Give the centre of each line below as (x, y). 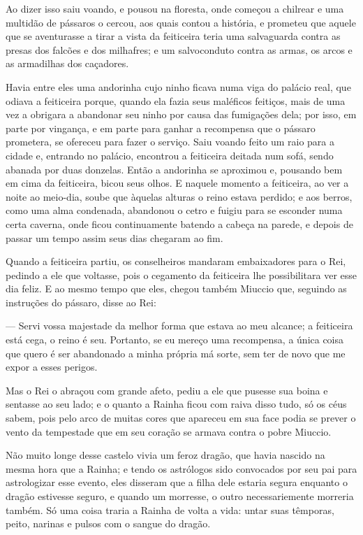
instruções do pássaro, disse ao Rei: (81, 302)
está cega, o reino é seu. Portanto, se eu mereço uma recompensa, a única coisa (175, 340)
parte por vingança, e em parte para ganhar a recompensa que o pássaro (161, 128)
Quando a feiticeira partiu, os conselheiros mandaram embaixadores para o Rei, (176, 261)
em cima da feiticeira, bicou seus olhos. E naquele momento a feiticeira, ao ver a (177, 183)
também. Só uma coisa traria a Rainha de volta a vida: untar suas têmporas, (170, 509)
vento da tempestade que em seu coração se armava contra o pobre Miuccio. (169, 431)
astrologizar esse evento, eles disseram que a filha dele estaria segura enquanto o (177, 482)
